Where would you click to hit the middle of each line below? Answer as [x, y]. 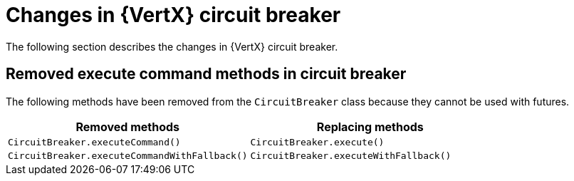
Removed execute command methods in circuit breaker [206, 74]
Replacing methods [370, 126]
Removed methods [128, 126]
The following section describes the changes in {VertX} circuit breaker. [172, 46]
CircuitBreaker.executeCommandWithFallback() [128, 155]
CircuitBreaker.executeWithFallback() [351, 155]
